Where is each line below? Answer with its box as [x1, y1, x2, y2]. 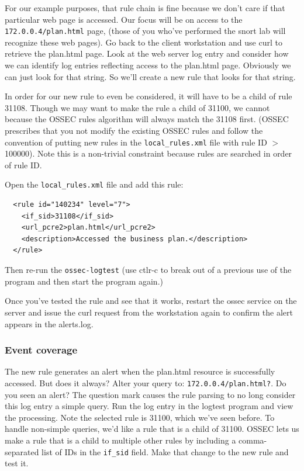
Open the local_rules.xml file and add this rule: [5, 178, 184, 191]
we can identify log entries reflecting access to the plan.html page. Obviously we [5, 59, 291, 71]
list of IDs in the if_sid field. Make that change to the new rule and [42, 445, 289, 458]
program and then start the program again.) [5, 275, 163, 287]
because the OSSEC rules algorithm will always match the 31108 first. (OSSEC [5, 113, 289, 125]
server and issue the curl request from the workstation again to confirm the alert [5, 306, 293, 318]
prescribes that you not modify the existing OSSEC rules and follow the [5, 124, 263, 136]
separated [5, 445, 39, 458]
